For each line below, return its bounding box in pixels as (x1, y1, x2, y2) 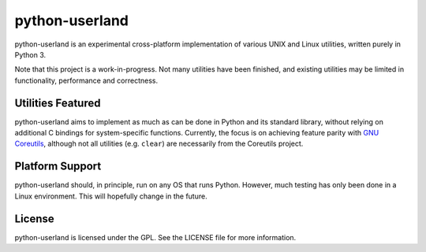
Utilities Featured (14, 96, 101, 109)
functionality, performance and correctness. (14, 76, 159, 85)
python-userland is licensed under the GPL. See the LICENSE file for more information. (14, 232, 297, 242)
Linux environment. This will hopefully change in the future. (14, 191, 208, 201)
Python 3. (14, 50, 47, 59)
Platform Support (14, 160, 102, 173)
